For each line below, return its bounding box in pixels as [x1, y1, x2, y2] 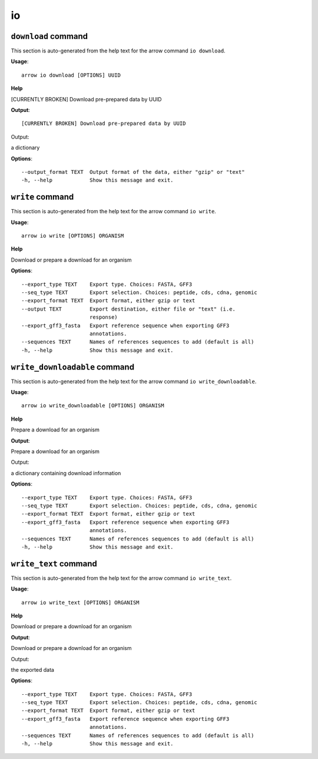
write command [11, 192, 74, 202]
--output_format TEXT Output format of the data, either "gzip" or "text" [21, 169, 245, 175]
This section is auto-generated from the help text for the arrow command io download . [11, 47, 226, 54]
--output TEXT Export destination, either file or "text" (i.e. [21, 305, 236, 312]
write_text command [11, 559, 97, 569]
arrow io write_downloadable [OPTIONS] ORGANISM [21, 402, 164, 409]
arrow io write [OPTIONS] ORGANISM [21, 233, 124, 239]
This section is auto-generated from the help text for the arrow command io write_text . [11, 575, 232, 582]
